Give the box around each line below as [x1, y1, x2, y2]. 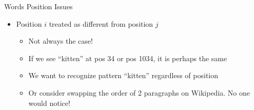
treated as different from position [49, 18, 153, 29]
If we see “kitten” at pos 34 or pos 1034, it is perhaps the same [28, 52, 227, 63]
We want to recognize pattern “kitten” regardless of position [28, 70, 219, 81]
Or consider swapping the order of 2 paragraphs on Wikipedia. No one [28, 87, 250, 98]
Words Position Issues [4, 1, 73, 11]
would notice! [28, 97, 70, 108]
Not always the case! [28, 35, 93, 46]
